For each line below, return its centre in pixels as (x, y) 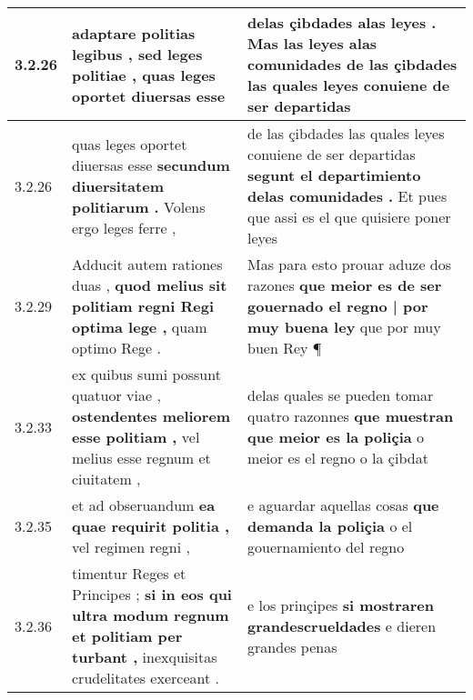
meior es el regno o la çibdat (338, 458)
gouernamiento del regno (326, 547)
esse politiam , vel (136, 437)
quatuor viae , (116, 395)
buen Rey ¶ (285, 348)
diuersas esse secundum (151, 165)
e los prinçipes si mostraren (341, 605)
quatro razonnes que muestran (351, 416)
